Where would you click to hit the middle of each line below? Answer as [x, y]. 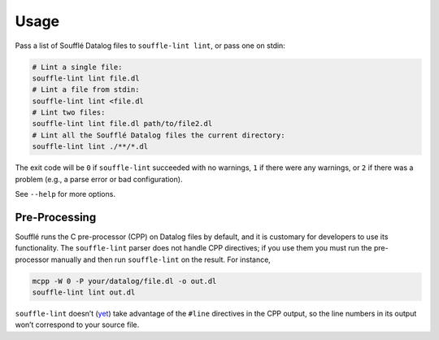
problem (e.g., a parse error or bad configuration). [99, 179]
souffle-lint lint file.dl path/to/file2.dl [122, 124]
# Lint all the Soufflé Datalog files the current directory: [159, 135]
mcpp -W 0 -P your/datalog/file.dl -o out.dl [124, 281]
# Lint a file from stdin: [86, 90]
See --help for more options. [65, 194]
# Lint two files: [69, 113]
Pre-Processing [56, 217]
